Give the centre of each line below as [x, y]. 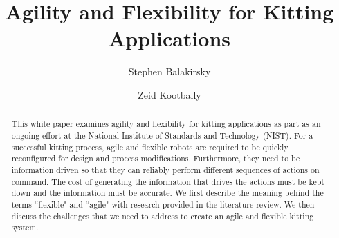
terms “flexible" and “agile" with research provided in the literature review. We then [163, 204]
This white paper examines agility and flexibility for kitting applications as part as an [166, 124]
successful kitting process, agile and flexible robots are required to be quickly [150, 147]
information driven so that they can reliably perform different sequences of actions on [165, 169]
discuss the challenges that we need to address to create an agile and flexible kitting [163, 216]
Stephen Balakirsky [169, 71]
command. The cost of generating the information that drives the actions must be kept [168, 181]
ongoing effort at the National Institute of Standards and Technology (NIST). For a [162, 135]
